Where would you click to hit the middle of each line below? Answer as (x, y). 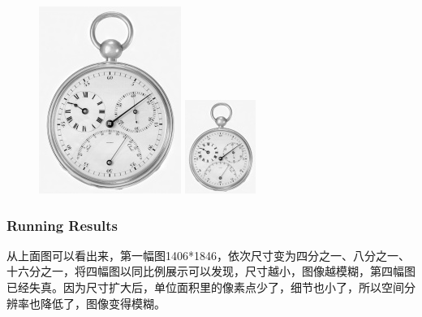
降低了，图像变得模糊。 (103, 303)
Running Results (62, 225)
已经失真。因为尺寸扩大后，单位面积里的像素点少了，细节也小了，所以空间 (205, 287)
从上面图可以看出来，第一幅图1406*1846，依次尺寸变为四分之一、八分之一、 (208, 255)
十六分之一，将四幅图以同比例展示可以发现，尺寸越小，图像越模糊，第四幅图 (211, 271)
